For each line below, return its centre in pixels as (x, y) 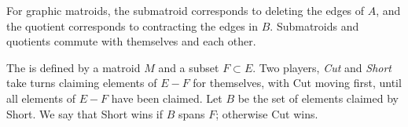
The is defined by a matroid (74, 67)
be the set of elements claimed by (318, 98)
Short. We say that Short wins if (85, 113)
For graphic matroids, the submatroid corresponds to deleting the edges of (186, 10)
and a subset (189, 67)
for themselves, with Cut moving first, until (297, 83)
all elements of (41, 98)
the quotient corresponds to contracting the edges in (132, 25)
